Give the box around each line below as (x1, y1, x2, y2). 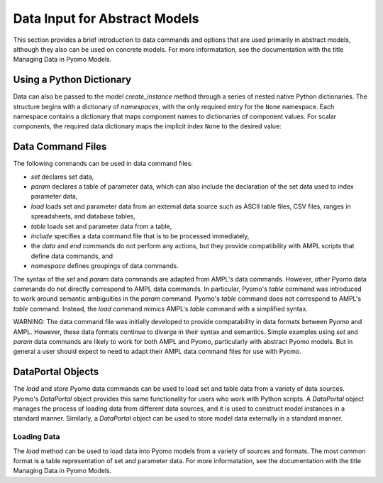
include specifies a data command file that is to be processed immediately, (30, 232, 250, 240)
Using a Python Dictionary (13, 74, 131, 86)
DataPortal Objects (13, 366, 99, 378)
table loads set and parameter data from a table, (30, 222, 172, 231)
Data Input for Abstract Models (13, 11, 199, 26)
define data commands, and (30, 252, 113, 260)
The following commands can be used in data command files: (13, 160, 193, 168)
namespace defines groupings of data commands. (30, 262, 179, 270)
